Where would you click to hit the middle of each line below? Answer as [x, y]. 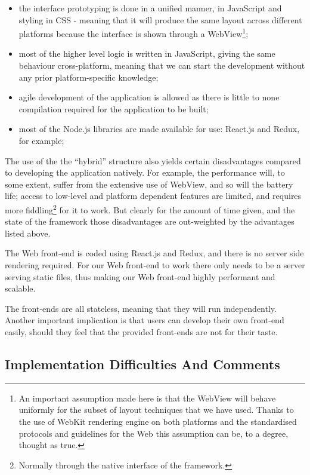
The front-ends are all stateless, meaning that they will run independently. [141, 308]
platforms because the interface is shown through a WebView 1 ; [134, 33]
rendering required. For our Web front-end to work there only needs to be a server [155, 265]
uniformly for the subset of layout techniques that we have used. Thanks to [156, 410]
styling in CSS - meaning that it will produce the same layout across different [160, 19]
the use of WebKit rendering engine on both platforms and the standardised [158, 421]
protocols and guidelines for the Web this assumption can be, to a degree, [154, 433]
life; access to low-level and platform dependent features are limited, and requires [153, 196]
